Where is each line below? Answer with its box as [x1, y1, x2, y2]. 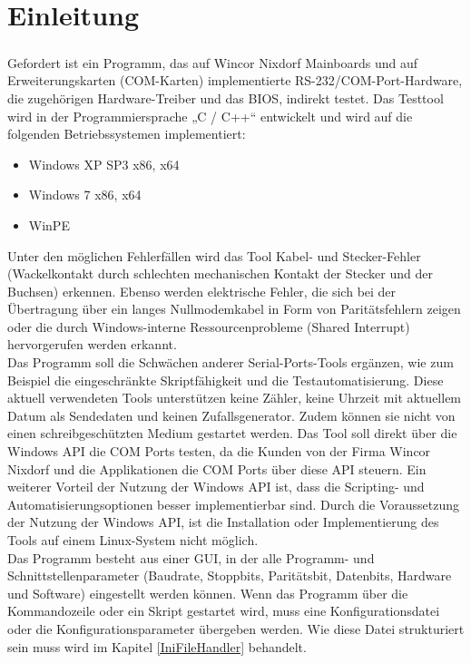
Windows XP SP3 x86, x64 [28, 154, 180, 173]
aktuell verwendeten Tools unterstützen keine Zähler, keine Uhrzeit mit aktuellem [7, 388, 462, 407]
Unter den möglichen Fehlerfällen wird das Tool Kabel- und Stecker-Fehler [7, 246, 421, 265]
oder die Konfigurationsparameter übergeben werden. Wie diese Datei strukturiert [7, 619, 465, 638]
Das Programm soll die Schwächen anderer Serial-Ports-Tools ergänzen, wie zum [7, 353, 454, 372]
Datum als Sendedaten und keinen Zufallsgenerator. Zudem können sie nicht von [7, 405, 456, 424]
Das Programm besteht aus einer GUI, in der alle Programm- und [7, 548, 375, 567]
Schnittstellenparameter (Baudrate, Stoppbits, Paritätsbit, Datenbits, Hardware [7, 566, 452, 585]
